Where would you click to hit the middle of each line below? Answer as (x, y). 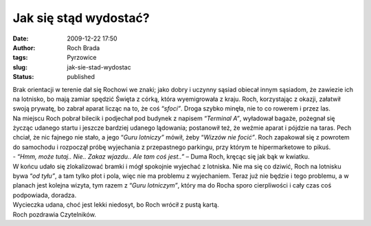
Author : (24, 47)
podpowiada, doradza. (45, 195)
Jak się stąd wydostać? (81, 18)
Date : (21, 38)
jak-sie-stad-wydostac (99, 67)
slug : (20, 67)
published (81, 77)
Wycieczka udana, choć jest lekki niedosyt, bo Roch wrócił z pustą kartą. (116, 205)
